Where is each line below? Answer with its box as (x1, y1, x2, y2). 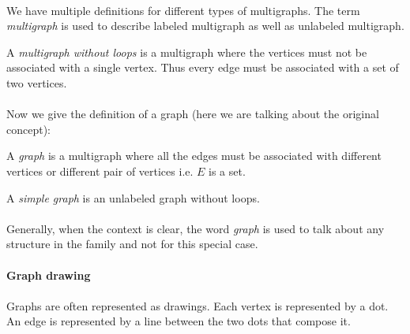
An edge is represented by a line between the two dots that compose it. (6, 313, 351, 329)
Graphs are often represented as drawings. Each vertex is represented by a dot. (6, 297, 389, 314)
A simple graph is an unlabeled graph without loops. (6, 189, 260, 206)
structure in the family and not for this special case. (6, 236, 258, 252)
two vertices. (6, 74, 67, 91)
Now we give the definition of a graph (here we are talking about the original (6, 106, 379, 122)
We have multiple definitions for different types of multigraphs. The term (6, 2, 360, 18)
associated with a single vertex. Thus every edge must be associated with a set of (6, 59, 399, 76)
